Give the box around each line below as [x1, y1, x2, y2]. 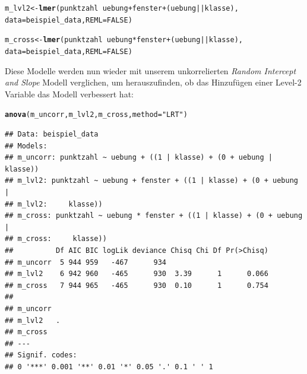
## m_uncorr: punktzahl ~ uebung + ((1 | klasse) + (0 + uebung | [5, 153, 273, 162]
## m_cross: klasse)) [5, 234, 107, 243]
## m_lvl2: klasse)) [5, 199, 103, 208]
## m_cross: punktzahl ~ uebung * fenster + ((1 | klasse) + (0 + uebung [5, 211, 303, 220]
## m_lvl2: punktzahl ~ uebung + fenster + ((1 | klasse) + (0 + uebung [5, 176, 298, 185]
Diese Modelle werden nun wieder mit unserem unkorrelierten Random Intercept [5, 64, 296, 77]
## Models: [5, 141, 48, 150]
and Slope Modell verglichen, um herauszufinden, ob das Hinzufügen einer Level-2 [5, 76, 302, 88]
